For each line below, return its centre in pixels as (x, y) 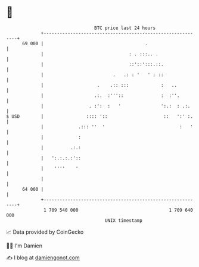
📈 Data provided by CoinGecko (45, 232)
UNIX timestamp (124, 220)
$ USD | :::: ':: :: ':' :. (100, 116)
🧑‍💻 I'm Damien (24, 246)
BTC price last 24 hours (125, 28)
